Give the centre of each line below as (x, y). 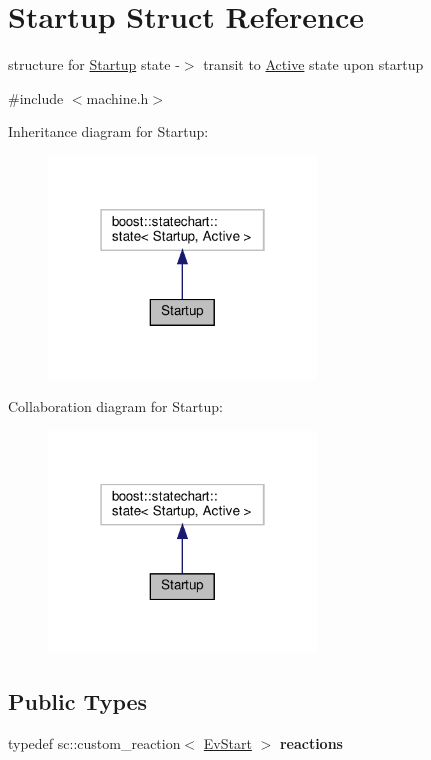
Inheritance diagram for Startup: (108, 131)
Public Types (78, 701)
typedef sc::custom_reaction (94, 743)
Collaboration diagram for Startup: (115, 406)
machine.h (117, 97)
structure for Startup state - (94, 64)
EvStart (227, 743)
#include (36, 97)
